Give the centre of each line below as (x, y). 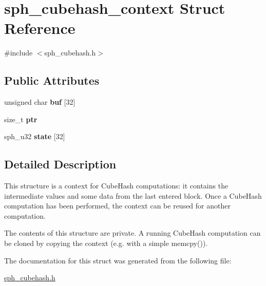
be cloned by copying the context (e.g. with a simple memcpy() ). (106, 243)
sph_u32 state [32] (35, 136)
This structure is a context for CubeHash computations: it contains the (116, 186)
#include (18, 53)
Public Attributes (52, 80)
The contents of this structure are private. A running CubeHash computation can (132, 233)
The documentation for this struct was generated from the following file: (118, 260)
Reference (40, 28)
